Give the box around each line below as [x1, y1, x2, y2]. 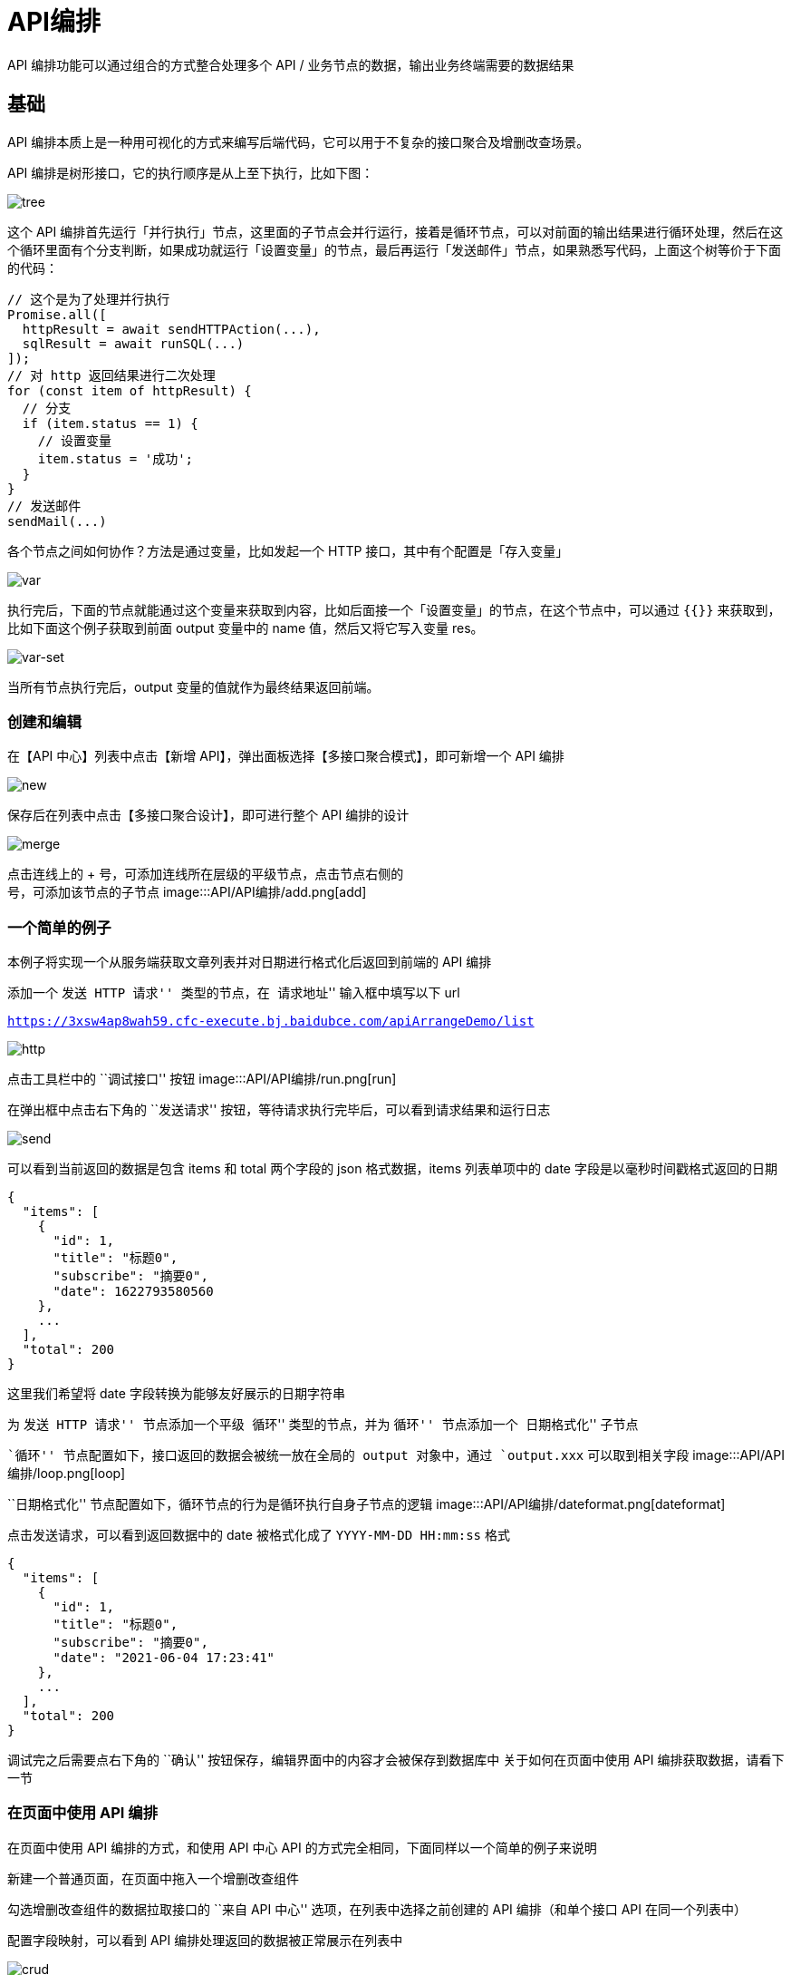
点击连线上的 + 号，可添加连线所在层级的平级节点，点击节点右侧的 [7, 866, 404, 882]
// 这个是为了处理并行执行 [7, 291, 170, 306]
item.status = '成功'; [37, 451, 194, 466]
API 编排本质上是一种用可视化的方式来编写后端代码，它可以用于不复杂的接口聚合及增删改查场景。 [7, 133, 590, 150]
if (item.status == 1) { [22, 415, 198, 431]
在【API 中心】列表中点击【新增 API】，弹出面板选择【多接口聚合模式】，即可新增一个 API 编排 [7, 748, 564, 764]
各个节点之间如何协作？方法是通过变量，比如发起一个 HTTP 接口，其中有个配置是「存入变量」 [7, 542, 569, 559]
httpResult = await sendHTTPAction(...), [22, 321, 321, 336]
